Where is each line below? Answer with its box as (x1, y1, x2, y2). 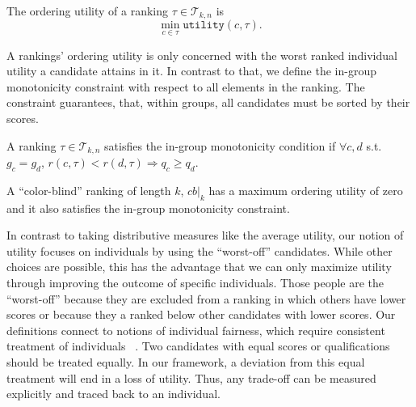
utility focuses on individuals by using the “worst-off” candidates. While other (6, 242, 393, 259)
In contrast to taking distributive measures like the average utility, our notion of (6, 227, 404, 244)
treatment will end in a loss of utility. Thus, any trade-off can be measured (6, 369, 376, 386)
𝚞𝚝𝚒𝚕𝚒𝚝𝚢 (183, 19, 225, 32)
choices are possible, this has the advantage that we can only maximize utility (6, 258, 392, 275)
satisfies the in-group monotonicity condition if (104, 137, 336, 154)
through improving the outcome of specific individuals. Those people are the (6, 274, 384, 291)
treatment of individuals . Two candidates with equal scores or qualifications (6, 337, 390, 354)
